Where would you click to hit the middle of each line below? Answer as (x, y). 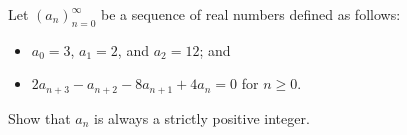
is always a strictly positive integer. (202, 117)
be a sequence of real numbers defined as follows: (251, 14)
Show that (39, 117)
